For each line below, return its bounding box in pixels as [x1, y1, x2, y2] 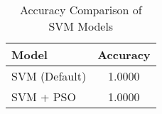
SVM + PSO [11, 88, 76, 105]
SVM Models [48, 18, 114, 34]
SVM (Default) [11, 68, 87, 84]
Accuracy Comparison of [19, 1, 142, 18]
